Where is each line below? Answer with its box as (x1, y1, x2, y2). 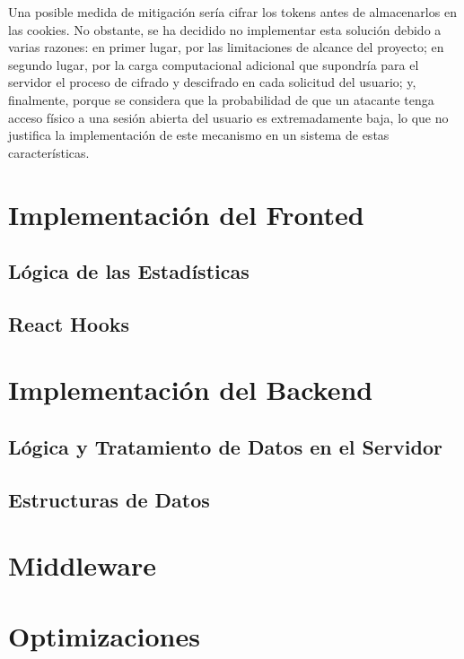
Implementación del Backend (8, 371, 373, 408)
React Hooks (8, 309, 130, 337)
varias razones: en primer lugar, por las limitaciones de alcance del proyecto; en (8, 38, 444, 56)
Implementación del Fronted (8, 195, 364, 232)
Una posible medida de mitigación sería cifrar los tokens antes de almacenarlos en (8, 3, 457, 21)
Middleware (8, 547, 157, 584)
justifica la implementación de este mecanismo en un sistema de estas (8, 126, 390, 144)
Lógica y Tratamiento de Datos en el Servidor (8, 433, 442, 461)
